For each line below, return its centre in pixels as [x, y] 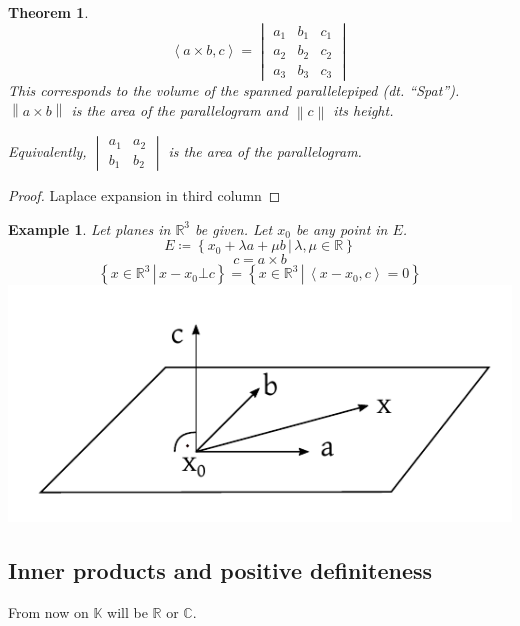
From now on [48, 611]
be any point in [341, 228]
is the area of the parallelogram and [179, 109]
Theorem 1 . [48, 12]
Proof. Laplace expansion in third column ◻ [144, 195]
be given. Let [234, 228]
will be [127, 611]
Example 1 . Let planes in [89, 228]
